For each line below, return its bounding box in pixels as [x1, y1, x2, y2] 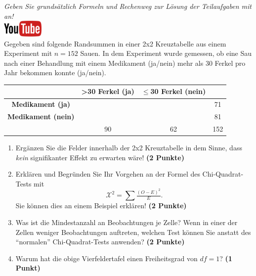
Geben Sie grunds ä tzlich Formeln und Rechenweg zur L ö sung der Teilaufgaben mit [4, 1, 252, 11]
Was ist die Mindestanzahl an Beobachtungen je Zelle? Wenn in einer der [15, 217, 238, 227]
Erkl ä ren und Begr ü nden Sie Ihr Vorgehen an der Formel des [15, 169, 200, 179]
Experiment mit [4, 48, 52, 58]
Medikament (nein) [7, 111, 75, 122]
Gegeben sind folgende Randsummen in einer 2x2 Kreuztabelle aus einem [4, 38, 226, 48]
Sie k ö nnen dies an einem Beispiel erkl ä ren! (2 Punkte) [15, 200, 187, 211]
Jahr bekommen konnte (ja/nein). [4, 67, 106, 78]
